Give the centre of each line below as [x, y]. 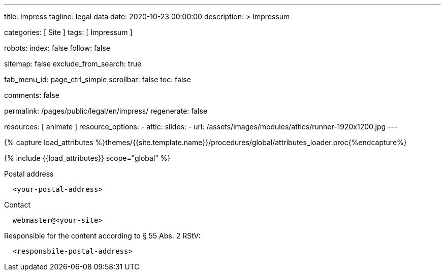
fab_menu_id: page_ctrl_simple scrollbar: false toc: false [98, 79]
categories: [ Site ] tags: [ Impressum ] [68, 32]
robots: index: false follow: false [57, 48]
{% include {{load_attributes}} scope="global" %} [87, 158]
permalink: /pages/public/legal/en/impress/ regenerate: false [106, 111]
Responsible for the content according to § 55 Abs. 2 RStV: [102, 236]
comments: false [32, 95]
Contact [17, 205]
